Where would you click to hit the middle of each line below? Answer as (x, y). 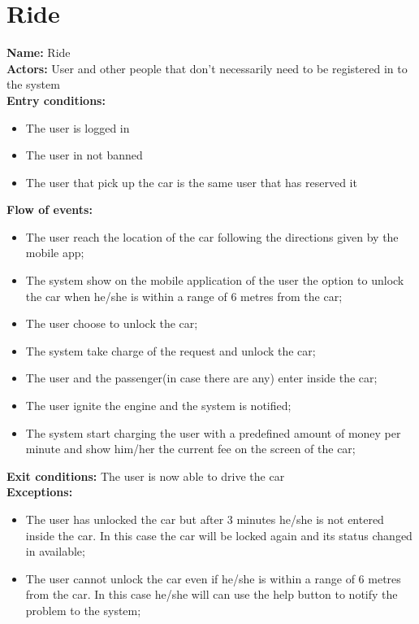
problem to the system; (83, 610)
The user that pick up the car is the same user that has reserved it (191, 182)
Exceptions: (40, 492)
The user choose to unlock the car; (112, 323)
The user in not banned (84, 155)
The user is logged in (78, 127)
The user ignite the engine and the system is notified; (158, 406)
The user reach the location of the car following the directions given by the (212, 236)
